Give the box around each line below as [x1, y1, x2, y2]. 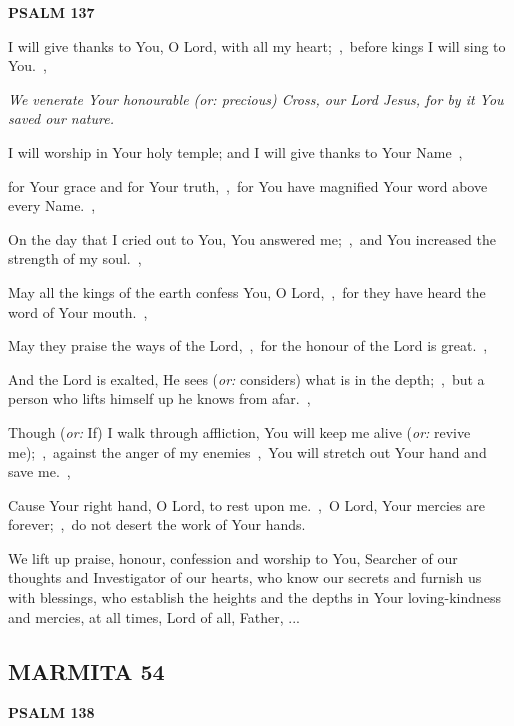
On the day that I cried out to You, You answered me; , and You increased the [8, 228, 496, 249]
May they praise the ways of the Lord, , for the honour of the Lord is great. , [8, 335, 488, 356]
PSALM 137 [8, 2, 95, 22]
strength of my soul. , [8, 248, 142, 269]
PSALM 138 [8, 702, 95, 723]
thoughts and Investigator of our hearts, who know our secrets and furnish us [8, 567, 482, 588]
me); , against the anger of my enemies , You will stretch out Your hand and [8, 441, 487, 462]
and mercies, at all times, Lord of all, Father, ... [8, 606, 300, 627]
